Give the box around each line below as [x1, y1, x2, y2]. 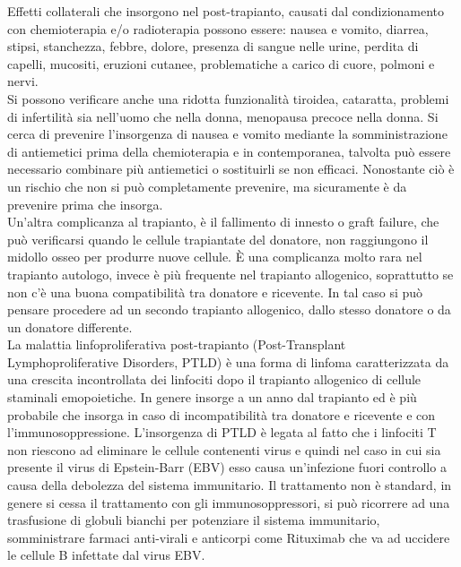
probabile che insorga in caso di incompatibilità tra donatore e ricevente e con [7, 405, 436, 424]
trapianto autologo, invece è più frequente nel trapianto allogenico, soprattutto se [7, 264, 454, 283]
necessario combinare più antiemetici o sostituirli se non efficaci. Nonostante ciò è [7, 159, 455, 178]
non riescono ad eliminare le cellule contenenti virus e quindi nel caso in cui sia [7, 440, 441, 459]
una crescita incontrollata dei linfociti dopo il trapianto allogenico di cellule [7, 370, 422, 389]
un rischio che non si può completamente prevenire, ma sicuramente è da [7, 176, 407, 195]
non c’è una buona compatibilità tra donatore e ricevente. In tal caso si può [7, 282, 423, 301]
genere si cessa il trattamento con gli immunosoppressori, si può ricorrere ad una [7, 493, 450, 511]
